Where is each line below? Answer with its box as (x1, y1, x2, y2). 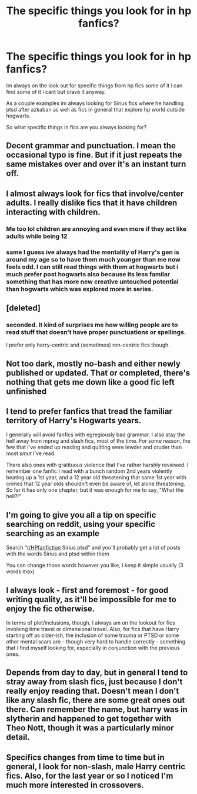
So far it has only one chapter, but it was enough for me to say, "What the (6, 486, 184, 494)
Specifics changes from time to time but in (6, 752, 165, 762)
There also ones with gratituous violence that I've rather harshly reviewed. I (6, 462, 189, 469)
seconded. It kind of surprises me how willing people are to (6, 321, 178, 329)
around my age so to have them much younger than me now (6, 255, 181, 263)
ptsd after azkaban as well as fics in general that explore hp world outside (6, 106, 185, 113)
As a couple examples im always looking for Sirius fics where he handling (6, 99, 184, 107)
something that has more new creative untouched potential (6, 277, 179, 286)
